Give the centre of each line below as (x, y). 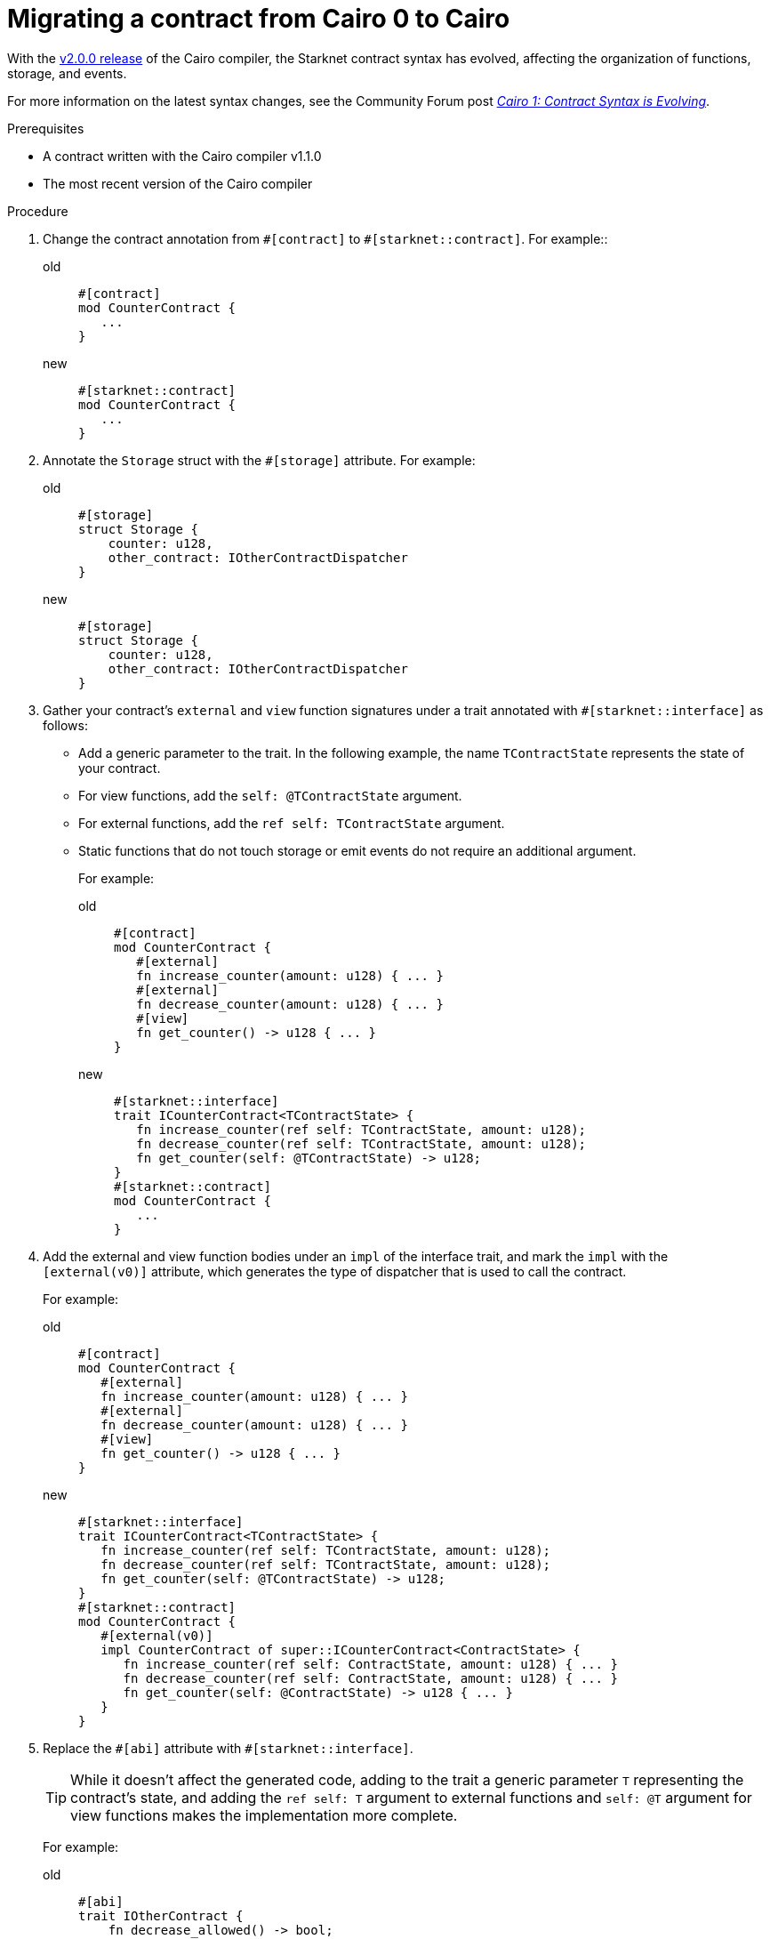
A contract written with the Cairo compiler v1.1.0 (182, 156)
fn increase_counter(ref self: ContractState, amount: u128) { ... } (370, 1664)
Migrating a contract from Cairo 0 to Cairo (259, 19)
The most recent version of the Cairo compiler (178, 183)
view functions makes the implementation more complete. (264, 1815)
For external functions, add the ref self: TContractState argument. (292, 823)
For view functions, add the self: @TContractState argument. (270, 795)
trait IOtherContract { (161, 1915)
